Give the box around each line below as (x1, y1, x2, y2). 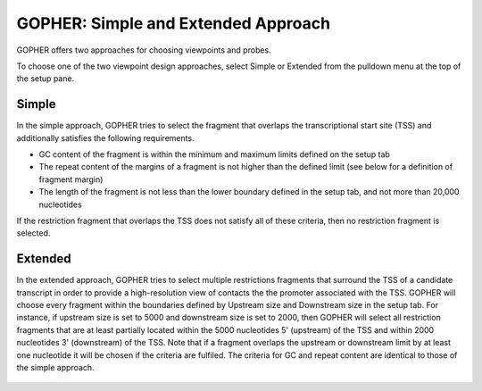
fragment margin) (38, 174, 104, 185)
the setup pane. (16, 73, 75, 84)
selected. (16, 228, 51, 238)
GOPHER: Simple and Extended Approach (16, 13, 330, 33)
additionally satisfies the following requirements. (16, 132, 195, 143)
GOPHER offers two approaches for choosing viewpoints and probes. (16, 45, 271, 55)
